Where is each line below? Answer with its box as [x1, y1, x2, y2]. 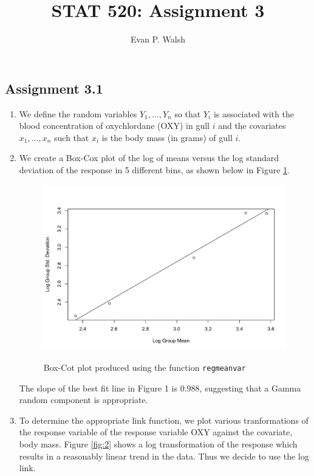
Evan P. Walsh [131, 33, 185, 46]
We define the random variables [19, 107, 137, 120]
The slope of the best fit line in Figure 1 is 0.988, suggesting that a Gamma [19, 381, 301, 394]
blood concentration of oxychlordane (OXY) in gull [19, 119, 210, 132]
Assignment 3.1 [5, 78, 103, 97]
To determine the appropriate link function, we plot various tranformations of [19, 413, 309, 426]
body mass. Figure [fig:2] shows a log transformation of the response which [19, 437, 298, 450]
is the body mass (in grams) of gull [101, 131, 233, 143]
